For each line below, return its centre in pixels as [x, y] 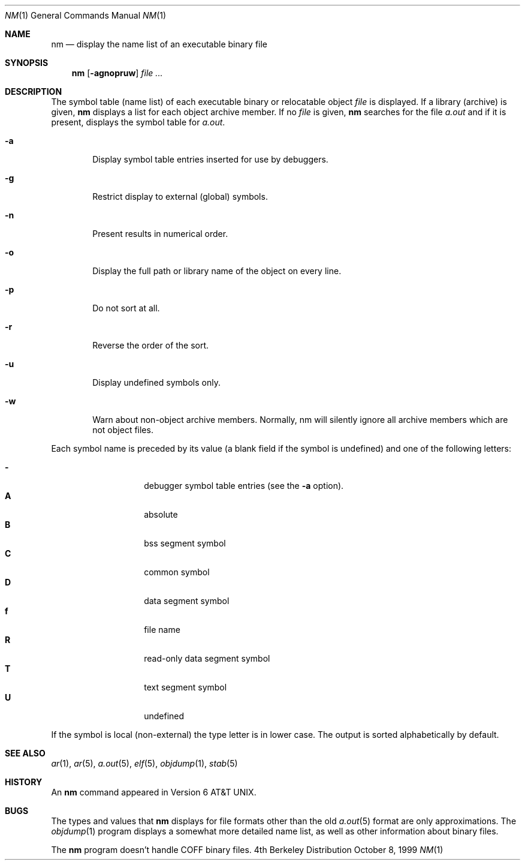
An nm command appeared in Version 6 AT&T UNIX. [154, 792]
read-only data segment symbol [207, 658]
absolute [161, 514]
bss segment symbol [185, 543]
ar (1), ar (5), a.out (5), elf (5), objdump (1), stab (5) [144, 763]
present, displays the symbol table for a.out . [138, 122]
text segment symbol [185, 687]
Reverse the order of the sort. [151, 345]
